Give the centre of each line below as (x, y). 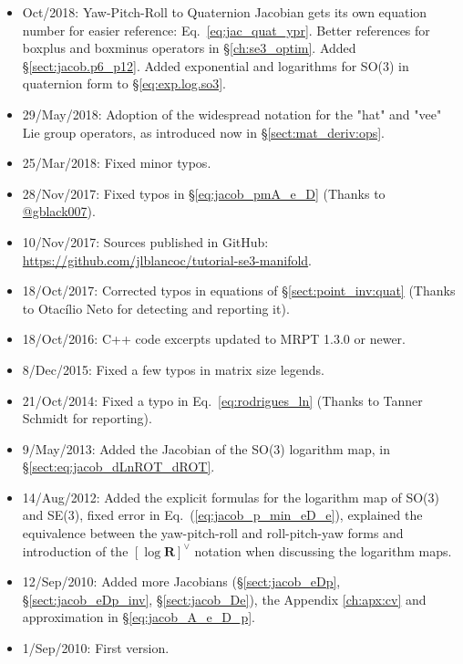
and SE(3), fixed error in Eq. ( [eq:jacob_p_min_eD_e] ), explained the (222, 515)
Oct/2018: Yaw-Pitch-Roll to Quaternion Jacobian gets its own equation (225, 12)
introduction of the (75, 550)
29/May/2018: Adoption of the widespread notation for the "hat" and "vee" (232, 114)
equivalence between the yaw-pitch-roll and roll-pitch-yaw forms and (213, 533)
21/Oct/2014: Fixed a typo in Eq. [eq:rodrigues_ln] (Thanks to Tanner (222, 400)
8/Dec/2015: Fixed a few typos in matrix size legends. (173, 369)
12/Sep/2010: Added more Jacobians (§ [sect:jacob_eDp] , (181, 581)
